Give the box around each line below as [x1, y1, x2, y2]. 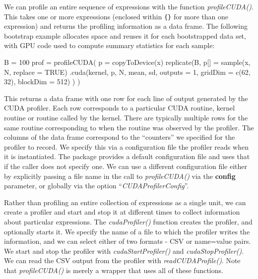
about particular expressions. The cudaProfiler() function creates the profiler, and [4, 216, 253, 226]
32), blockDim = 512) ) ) [4, 76, 80, 87]
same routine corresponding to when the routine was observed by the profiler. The [4, 122, 254, 132]
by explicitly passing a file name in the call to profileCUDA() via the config [4, 170, 236, 181]
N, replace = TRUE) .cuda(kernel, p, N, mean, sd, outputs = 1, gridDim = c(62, [4, 66, 251, 77]
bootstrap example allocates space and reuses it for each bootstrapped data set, [4, 30, 246, 41]
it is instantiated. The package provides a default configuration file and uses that [4, 151, 250, 162]
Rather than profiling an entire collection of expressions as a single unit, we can [4, 197, 246, 207]
